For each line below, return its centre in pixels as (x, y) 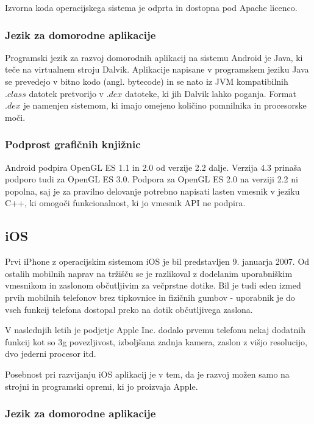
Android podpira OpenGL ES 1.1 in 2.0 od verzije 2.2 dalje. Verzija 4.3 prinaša (153, 167)
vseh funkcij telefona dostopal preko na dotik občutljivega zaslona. (129, 309)
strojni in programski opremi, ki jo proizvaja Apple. (102, 386)
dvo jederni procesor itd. (51, 354)
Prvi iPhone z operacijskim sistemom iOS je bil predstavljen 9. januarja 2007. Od (157, 261)
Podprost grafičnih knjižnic (73, 144)
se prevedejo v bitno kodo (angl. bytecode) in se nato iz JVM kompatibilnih (147, 81)
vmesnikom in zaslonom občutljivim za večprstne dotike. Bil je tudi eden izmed (153, 285)
